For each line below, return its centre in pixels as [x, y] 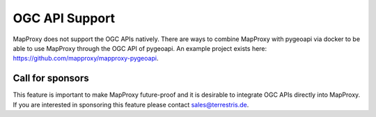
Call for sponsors [51, 78]
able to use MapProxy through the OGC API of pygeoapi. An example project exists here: [140, 48]
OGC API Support [64, 18]
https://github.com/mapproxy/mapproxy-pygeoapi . [86, 58]
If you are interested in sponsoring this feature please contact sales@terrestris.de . [131, 104]
